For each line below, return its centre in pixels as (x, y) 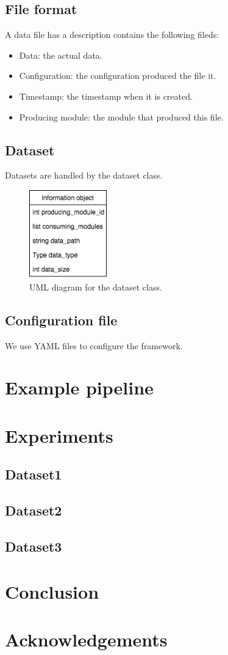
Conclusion (52, 591)
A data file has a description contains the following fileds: (112, 35)
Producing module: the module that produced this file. (121, 117)
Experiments (59, 435)
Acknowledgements (86, 639)
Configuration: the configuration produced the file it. (118, 76)
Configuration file (61, 320)
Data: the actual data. (61, 55)
